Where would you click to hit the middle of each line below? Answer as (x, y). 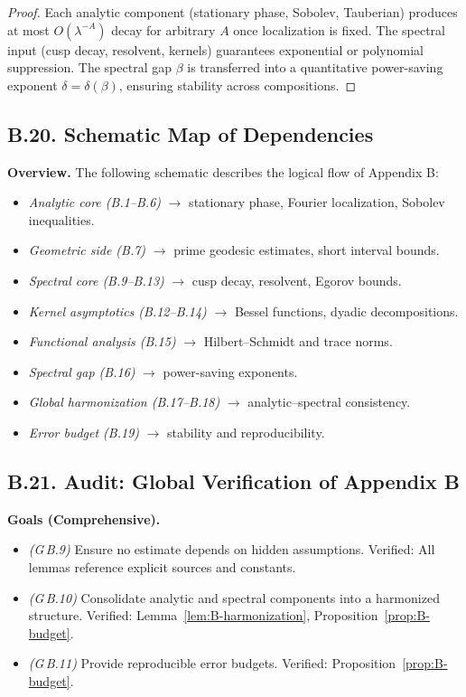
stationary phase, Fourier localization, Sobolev (317, 202)
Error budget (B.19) (84, 432)
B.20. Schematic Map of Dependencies (191, 133)
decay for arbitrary (163, 29)
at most (28, 29)
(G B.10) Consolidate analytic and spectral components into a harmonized (234, 597)
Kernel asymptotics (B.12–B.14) (117, 311)
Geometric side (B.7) (87, 250)
